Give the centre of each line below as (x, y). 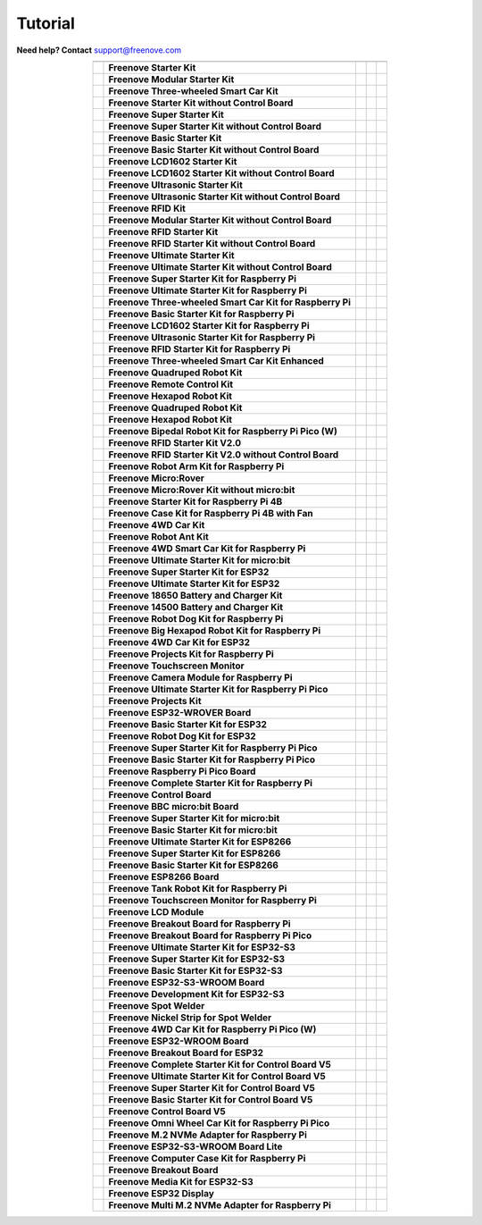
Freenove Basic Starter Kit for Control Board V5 (211, 1099)
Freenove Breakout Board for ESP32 (186, 1053)
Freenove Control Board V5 (167, 1111)
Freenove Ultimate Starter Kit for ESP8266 (200, 842)
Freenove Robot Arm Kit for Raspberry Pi (196, 466)
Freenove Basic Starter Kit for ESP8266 (193, 865)
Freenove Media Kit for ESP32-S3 (181, 1181)
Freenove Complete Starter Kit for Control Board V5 (220, 1064)
